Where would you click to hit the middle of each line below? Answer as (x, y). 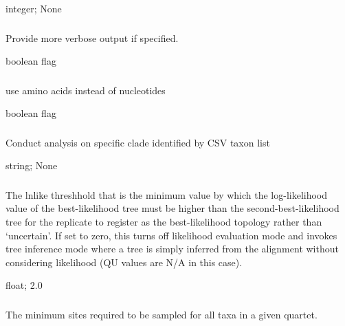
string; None (32, 165)
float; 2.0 (24, 285)
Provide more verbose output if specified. (92, 37)
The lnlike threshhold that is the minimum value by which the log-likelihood (167, 194)
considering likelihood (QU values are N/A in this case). (124, 262)
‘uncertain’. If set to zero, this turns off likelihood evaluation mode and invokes (171, 235)
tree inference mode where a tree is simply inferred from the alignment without (172, 249)
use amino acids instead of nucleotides (86, 90)
